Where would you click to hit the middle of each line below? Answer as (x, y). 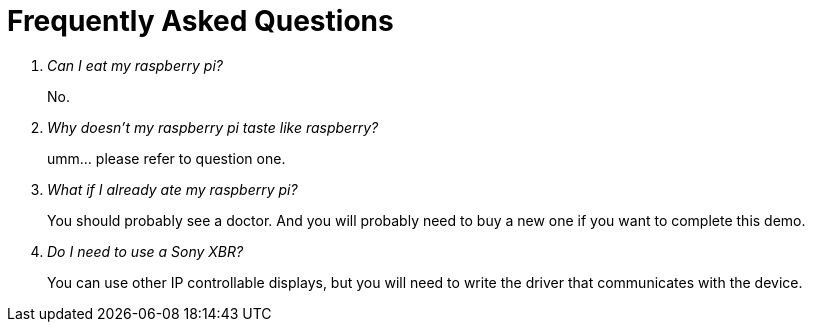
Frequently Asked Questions (200, 21)
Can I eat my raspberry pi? (135, 65)
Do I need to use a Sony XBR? (145, 251)
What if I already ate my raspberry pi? (172, 189)
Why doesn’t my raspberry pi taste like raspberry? (213, 127)
